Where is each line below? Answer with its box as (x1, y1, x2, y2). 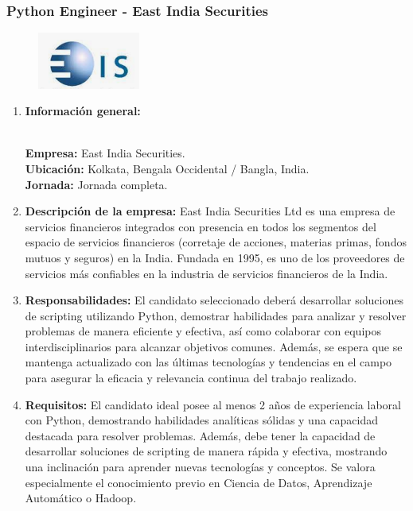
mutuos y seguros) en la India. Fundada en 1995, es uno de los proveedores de (25, 249, 405, 265)
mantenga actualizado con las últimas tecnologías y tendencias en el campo (25, 354, 392, 370)
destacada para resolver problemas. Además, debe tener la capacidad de (25, 427, 376, 443)
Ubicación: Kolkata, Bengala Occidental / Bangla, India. (25, 160, 310, 176)
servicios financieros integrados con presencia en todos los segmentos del (25, 218, 376, 234)
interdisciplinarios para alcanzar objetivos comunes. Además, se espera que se (25, 338, 403, 354)
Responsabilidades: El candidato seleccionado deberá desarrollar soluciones (25, 292, 403, 308)
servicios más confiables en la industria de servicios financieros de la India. (25, 265, 388, 281)
